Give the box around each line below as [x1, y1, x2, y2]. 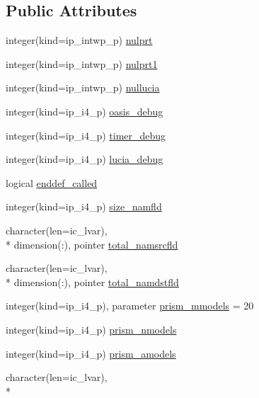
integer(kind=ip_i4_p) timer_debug [6, 127, 166, 142]
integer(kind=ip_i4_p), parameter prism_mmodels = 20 [6, 298, 254, 313]
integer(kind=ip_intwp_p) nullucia [6, 80, 160, 95]
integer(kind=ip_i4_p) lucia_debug [6, 152, 163, 166]
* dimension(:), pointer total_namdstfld [6, 274, 179, 289]
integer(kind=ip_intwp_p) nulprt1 [6, 56, 158, 71]
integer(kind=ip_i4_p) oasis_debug [6, 103, 163, 118]
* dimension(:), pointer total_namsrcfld [6, 237, 178, 251]
